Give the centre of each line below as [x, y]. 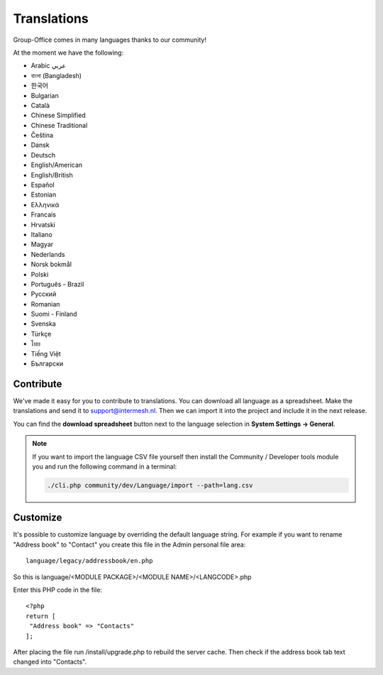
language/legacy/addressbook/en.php [89, 561]
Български [47, 364]
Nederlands [48, 254]
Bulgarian [45, 95]
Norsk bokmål [51, 264]
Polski [40, 274]
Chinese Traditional [59, 125]
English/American [57, 165]
